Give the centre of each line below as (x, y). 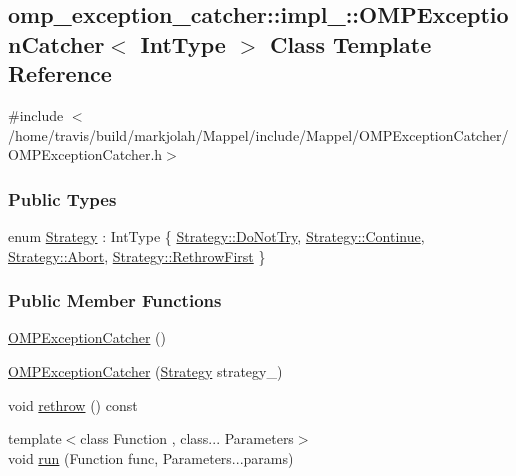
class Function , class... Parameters (187, 438)
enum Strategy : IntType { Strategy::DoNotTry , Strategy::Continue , (216, 235)
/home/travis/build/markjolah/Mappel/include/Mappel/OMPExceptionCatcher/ (258, 134)
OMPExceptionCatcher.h (85, 154)
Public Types (62, 198)
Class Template (350, 43)
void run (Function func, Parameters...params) (151, 457)
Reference (60, 73)
